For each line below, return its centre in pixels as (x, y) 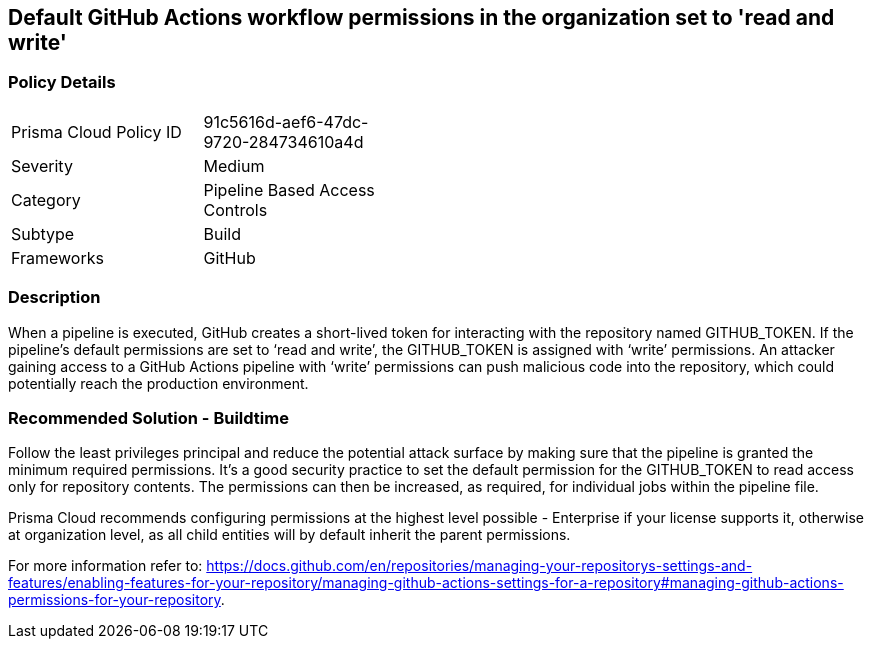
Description (54, 297)
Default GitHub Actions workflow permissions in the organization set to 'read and (421, 17)
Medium (234, 165)
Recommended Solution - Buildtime (148, 417)
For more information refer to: (105, 566)
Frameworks (57, 257)
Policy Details (62, 82)
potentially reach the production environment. (158, 383)
